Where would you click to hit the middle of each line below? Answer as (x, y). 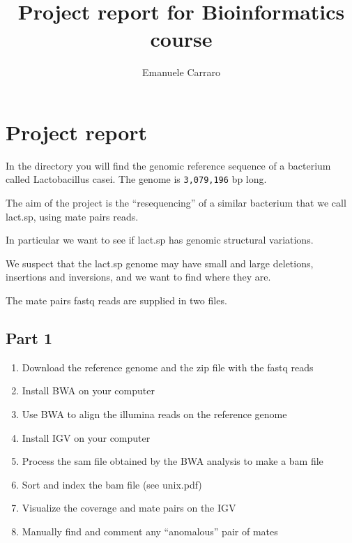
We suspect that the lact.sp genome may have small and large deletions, (160, 263)
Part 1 (29, 338)
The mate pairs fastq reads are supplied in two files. (116, 300)
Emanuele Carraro (181, 72)
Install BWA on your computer (88, 390)
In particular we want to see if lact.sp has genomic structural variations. (160, 240)
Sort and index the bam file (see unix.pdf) (112, 484)
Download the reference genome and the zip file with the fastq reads (168, 367)
